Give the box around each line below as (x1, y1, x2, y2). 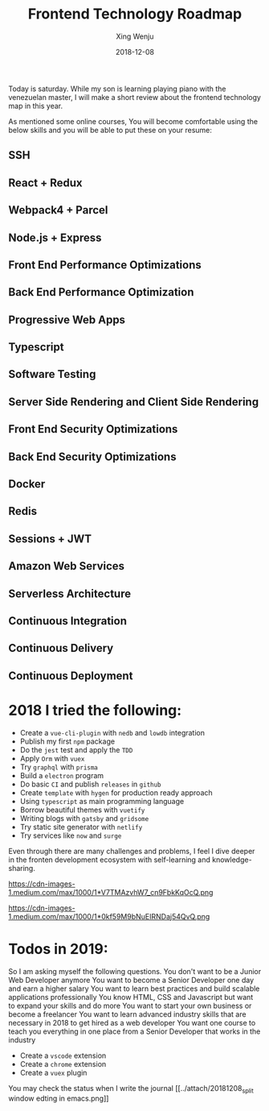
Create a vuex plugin (19, 1067, 88, 1077)
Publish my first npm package (19, 736, 115, 746)
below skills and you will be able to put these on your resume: (8, 125, 213, 135)
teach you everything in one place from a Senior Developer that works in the (8, 1026, 261, 1036)
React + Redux (8, 176, 83, 189)
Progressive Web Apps (8, 313, 126, 326)
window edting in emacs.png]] (8, 1093, 109, 1104)
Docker (8, 477, 46, 491)
